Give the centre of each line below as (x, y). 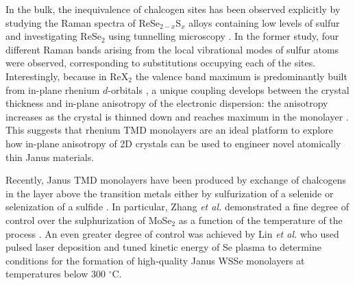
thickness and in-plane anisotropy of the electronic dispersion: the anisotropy (167, 103)
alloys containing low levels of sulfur (264, 22)
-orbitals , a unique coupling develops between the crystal (229, 89)
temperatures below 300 (56, 274)
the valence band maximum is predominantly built (241, 76)
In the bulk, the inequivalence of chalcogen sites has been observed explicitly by (173, 9)
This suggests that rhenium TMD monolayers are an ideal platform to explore (169, 130)
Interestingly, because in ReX (67, 76)
